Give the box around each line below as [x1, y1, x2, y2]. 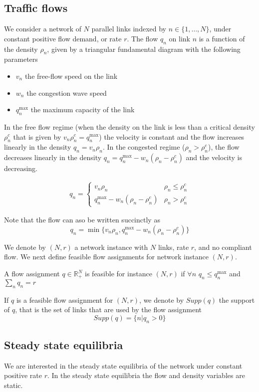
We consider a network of [4, 23, 81, 34]
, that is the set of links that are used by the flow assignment [15, 304, 202, 315]
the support [219, 294, 255, 305]
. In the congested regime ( [102, 142, 185, 152]
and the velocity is [186, 152, 243, 163]
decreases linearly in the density [4, 152, 102, 163]
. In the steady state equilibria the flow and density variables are [47, 370, 245, 381]
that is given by [13, 131, 61, 142]
